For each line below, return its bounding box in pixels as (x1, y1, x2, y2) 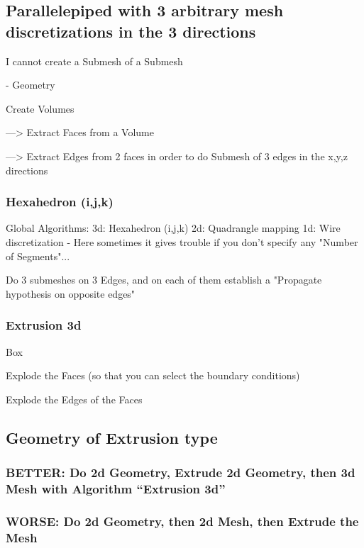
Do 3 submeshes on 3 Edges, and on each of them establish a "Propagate (6, 272, 322, 287)
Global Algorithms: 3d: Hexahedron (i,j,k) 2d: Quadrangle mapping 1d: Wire (6, 220, 341, 235)
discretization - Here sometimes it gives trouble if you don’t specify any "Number (6, 234, 358, 249)
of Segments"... (6, 248, 70, 263)
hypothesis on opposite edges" (6, 286, 136, 301)
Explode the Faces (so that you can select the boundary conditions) (6, 368, 300, 383)
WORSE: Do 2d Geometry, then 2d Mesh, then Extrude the (6, 512, 359, 530)
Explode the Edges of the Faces (6, 391, 143, 406)
